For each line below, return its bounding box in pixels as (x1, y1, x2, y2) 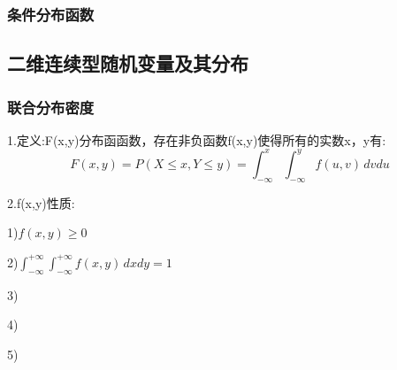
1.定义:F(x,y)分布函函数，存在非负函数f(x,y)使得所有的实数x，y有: (7, 130, 386, 149)
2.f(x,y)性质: (7, 193, 75, 212)
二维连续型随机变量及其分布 (7, 50, 248, 77)
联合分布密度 (7, 96, 95, 118)
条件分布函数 (7, 3, 95, 25)
